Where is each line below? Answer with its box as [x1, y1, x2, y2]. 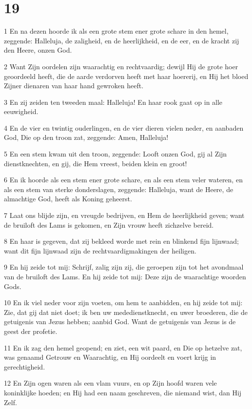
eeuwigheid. [4, 106, 39, 117]
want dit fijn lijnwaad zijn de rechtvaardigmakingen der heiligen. [4, 245, 196, 255]
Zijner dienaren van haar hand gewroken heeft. [4, 80, 144, 91]
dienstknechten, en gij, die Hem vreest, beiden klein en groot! [4, 158, 187, 168]
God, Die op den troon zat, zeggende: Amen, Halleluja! [4, 132, 169, 142]
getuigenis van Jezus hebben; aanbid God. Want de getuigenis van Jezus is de [4, 316, 236, 327]
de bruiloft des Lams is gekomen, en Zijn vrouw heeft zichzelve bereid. [4, 219, 214, 230]
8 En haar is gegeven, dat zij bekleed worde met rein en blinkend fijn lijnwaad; [4, 236, 239, 246]
